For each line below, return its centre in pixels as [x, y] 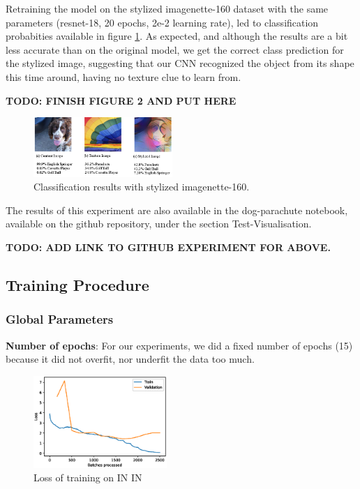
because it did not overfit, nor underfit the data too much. [130, 359]
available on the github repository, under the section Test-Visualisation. [159, 224]
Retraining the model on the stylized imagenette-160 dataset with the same [167, 8]
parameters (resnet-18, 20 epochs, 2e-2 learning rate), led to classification [162, 22]
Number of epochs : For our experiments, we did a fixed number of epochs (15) [179, 345]
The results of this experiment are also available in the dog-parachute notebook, [177, 210]
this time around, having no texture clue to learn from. [123, 76]
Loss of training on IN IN [88, 477]
